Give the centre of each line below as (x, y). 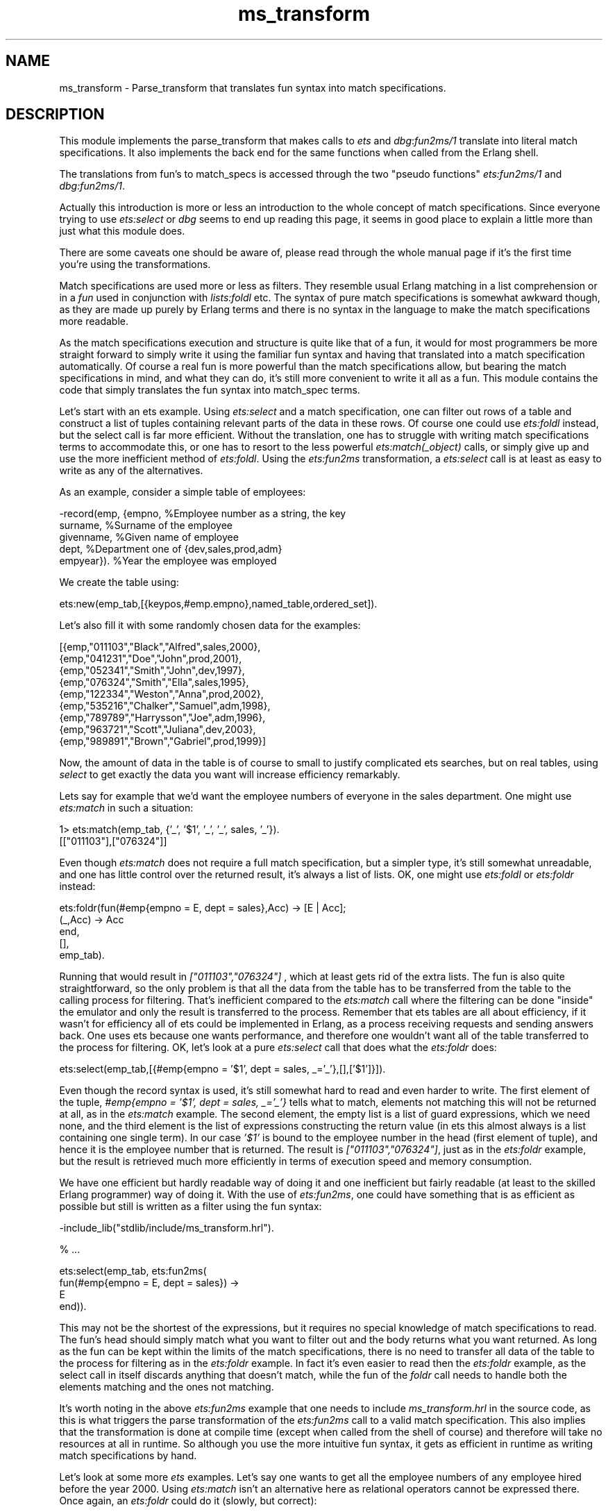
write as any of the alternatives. (131, 471)
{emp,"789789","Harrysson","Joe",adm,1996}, (162, 718)
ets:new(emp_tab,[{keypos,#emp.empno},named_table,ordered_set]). (218, 604)
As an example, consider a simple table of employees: (183, 492)
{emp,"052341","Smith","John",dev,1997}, (152, 671)
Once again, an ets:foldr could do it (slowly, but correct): (188, 1501)
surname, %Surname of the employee (146, 526)
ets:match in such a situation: (126, 808)
